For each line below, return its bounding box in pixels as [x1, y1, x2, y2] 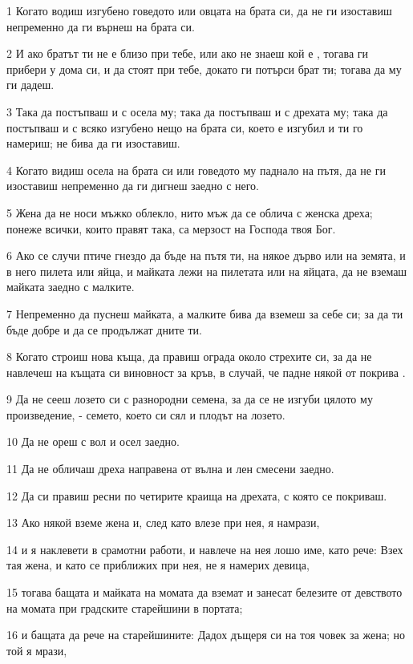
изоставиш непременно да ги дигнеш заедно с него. [6, 177, 260, 194]
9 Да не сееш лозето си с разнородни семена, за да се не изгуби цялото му [6, 391, 373, 407]
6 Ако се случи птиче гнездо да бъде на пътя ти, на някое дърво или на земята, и [6, 247, 406, 264]
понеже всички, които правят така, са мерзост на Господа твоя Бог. [6, 220, 336, 237]
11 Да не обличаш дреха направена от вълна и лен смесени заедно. [6, 460, 334, 477]
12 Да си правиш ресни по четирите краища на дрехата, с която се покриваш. [6, 487, 387, 504]
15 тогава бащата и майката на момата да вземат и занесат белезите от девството [6, 584, 403, 601]
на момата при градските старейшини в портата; [6, 599, 243, 616]
